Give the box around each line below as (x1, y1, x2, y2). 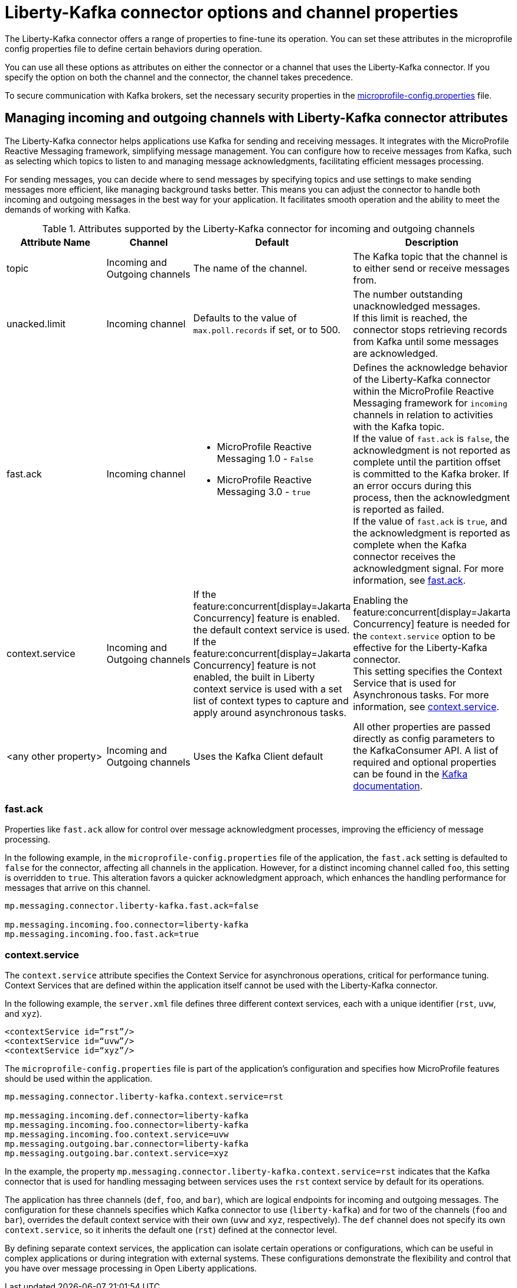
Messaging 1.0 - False (217, 452, 313, 464)
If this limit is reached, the (353, 311, 467, 324)
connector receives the (353, 550, 456, 562)
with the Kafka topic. (353, 420, 444, 432)
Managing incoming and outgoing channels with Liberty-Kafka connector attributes (5, 110, 508, 126)
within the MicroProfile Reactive (353, 385, 494, 397)
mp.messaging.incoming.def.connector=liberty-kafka (5, 1111, 249, 1121)
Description (405, 236, 459, 248)
